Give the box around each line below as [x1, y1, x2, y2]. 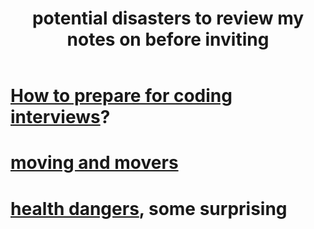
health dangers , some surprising [10, 197, 288, 220]
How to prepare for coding [10, 85, 233, 107]
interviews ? [10, 106, 111, 129]
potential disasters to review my [31, 7, 305, 30]
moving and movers [10, 152, 179, 174]
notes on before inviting [66, 28, 270, 51]
